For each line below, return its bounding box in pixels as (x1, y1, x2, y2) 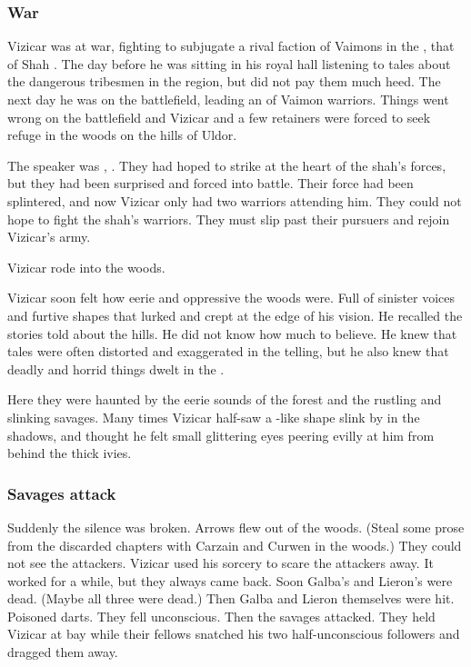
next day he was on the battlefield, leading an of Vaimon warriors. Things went (7, 90, 449, 108)
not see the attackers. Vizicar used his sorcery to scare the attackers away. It (7, 553, 434, 572)
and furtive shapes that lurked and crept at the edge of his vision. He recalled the (7, 305, 463, 324)
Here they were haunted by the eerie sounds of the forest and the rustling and (7, 390, 442, 409)
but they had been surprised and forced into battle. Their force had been (7, 174, 414, 193)
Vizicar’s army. (7, 227, 91, 246)
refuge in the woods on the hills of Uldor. (7, 125, 237, 144)
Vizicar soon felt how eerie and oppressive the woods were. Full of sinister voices (7, 288, 456, 307)
